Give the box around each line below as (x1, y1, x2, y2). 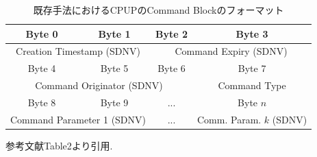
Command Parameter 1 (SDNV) (10, 112, 147, 126)
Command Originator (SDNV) (35, 78, 163, 93)
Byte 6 (157, 61, 186, 75)
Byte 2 (155, 26, 188, 40)
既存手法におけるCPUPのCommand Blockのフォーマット (33, 3, 284, 16)
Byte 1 (98, 26, 131, 40)
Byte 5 (100, 61, 129, 75)
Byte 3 (236, 26, 268, 40)
